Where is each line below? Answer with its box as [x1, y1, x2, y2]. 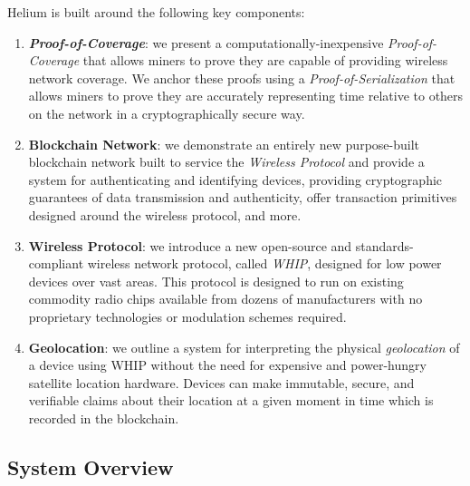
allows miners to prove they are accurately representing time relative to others [28, 86, 464, 105]
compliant [28, 254, 84, 273]
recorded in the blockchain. [28, 408, 179, 427]
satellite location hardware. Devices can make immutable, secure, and [28, 373, 415, 392]
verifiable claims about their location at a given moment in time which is [28, 391, 434, 410]
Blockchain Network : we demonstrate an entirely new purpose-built [28, 134, 419, 153]
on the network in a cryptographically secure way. [28, 103, 305, 122]
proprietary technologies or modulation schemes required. [28, 306, 347, 326]
